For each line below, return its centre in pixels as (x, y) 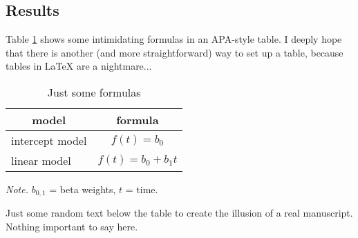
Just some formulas (94, 92)
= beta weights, (83, 189)
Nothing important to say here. (72, 227)
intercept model (49, 140)
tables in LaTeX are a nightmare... (79, 66)
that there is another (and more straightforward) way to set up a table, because (175, 52)
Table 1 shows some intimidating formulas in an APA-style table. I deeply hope (174, 39)
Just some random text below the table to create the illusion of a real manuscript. (179, 213)
